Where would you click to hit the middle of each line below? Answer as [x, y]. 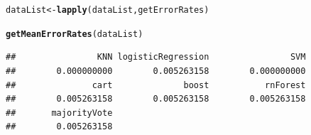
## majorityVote [59, 113]
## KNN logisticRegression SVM [156, 57]
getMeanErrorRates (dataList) [75, 34]
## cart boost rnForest [156, 85]
